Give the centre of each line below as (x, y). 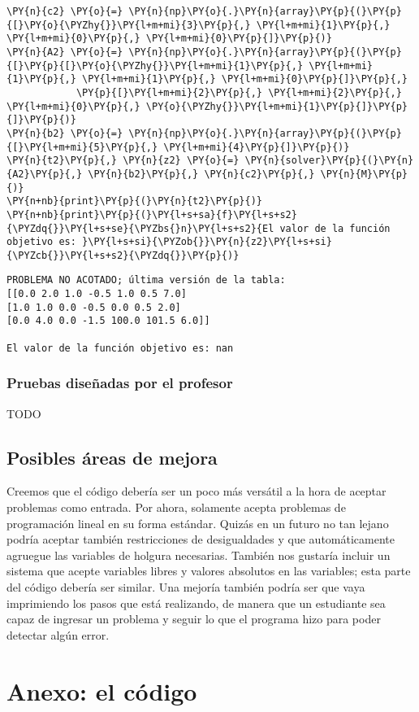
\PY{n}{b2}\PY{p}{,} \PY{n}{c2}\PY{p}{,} (201, 174)
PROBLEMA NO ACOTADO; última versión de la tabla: (146, 280)
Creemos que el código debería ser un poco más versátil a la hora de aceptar (197, 491)
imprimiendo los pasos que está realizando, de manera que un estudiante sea (196, 603)
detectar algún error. (58, 634)
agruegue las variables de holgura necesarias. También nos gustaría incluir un (199, 555)
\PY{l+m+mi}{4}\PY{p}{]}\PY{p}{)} (257, 147)
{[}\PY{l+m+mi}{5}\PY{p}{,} (82, 147)
